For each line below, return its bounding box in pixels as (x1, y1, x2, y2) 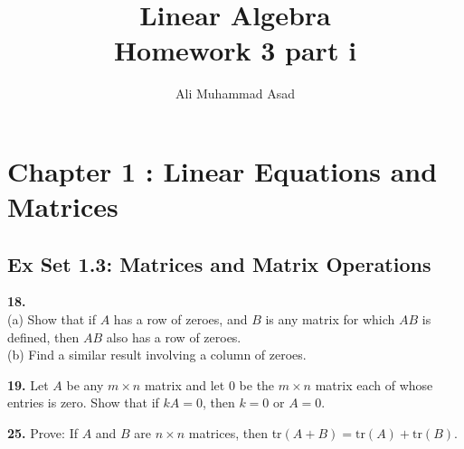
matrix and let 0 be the (144, 375, 275, 394)
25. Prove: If (7, 424, 78, 443)
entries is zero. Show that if (7, 393, 159, 412)
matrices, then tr (188, 424, 282, 443)
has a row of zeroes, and (113, 310, 248, 329)
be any (66, 375, 104, 394)
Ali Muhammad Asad (175, 84, 295, 103)
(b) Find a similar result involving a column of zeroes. (7, 345, 307, 364)
